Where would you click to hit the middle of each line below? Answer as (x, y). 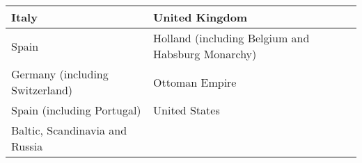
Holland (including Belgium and (231, 38)
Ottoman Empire (195, 82)
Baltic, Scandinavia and (69, 130)
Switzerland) (42, 90)
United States (187, 110)
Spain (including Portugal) (76, 110)
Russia (27, 146)
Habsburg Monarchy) (205, 54)
